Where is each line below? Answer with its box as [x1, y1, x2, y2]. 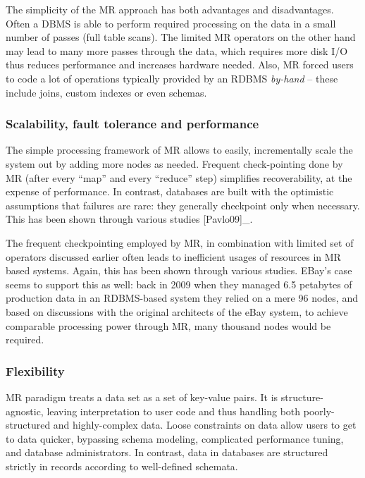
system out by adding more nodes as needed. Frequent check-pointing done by [6, 156, 343, 171]
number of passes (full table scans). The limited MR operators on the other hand [6, 30, 356, 44]
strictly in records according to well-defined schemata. [6, 458, 238, 473]
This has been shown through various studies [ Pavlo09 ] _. [6, 212, 253, 226]
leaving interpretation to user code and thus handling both [47, 403, 301, 418]
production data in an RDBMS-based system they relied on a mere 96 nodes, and [6, 290, 358, 305]
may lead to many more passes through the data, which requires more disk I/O [6, 43, 348, 58]
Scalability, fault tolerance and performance [6, 115, 259, 133]
